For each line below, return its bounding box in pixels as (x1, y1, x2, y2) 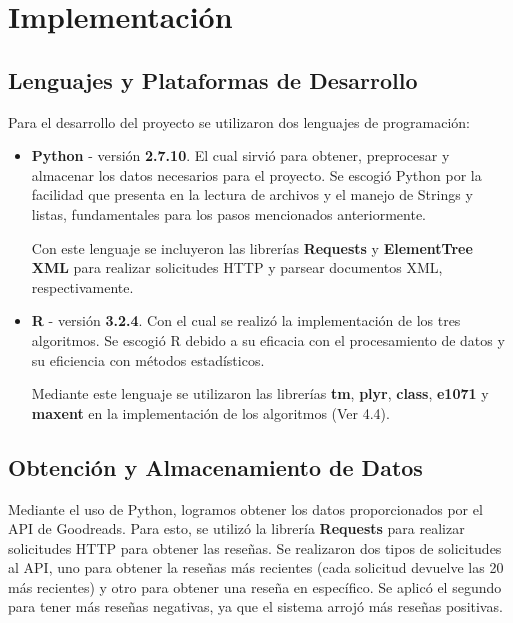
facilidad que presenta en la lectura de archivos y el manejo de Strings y (31, 184, 473, 205)
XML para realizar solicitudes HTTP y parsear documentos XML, (31, 257, 443, 278)
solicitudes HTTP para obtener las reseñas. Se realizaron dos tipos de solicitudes (8, 537, 502, 558)
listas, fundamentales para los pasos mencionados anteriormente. (31, 203, 426, 224)
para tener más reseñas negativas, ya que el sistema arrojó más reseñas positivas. (8, 596, 503, 617)
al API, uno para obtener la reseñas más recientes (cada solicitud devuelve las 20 (8, 557, 504, 578)
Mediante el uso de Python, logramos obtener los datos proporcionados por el (8, 498, 483, 519)
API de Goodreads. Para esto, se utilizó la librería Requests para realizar (8, 518, 465, 539)
